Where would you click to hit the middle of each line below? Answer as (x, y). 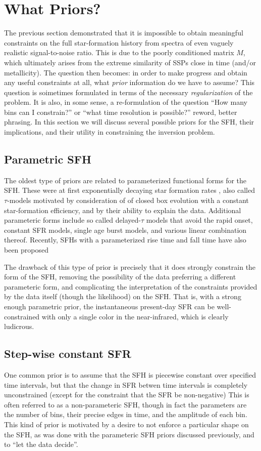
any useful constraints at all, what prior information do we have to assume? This (129, 82)
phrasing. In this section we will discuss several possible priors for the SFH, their (129, 122)
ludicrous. (19, 326)
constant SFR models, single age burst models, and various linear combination (125, 230)
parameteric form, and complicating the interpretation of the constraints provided (131, 286)
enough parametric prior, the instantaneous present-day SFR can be (109, 306)
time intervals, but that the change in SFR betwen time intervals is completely (126, 384)
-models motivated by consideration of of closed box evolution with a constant (128, 200)
